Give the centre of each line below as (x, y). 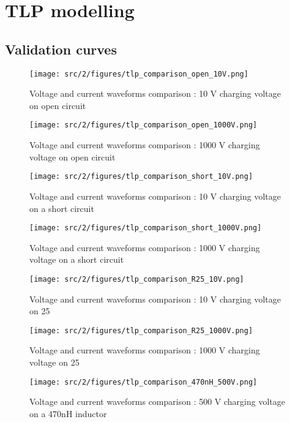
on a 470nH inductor (68, 413)
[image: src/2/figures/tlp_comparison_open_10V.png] (139, 74)
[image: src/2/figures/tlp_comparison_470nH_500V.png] (143, 382)
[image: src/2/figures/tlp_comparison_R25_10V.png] (137, 279)
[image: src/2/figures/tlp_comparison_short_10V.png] (141, 177)
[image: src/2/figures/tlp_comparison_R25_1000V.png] (141, 330)
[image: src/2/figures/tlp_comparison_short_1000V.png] (146, 228)
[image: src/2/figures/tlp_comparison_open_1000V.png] (143, 125)
